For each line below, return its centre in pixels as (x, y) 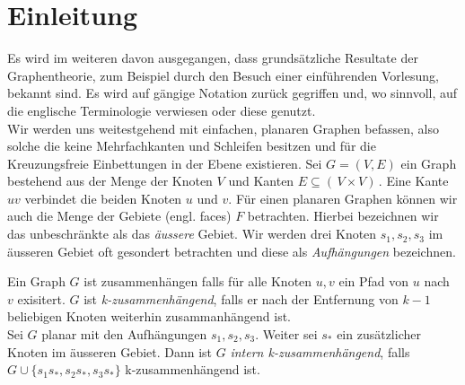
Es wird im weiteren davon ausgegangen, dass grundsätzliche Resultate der (213, 58)
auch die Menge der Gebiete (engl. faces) (119, 216)
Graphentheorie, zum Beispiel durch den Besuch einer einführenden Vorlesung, (223, 75)
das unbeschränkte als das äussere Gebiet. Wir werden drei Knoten (192, 234)
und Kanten (261, 181)
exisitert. (41, 298)
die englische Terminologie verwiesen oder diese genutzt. (162, 110)
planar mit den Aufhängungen (124, 334)
